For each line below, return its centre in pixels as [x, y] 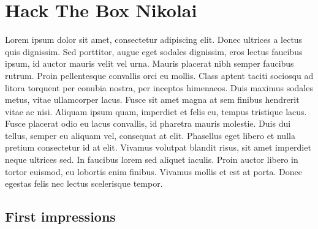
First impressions [60, 216]
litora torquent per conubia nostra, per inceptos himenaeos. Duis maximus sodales [159, 87]
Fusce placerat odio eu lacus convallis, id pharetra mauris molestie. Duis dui [148, 123]
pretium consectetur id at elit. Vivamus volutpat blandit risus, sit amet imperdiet [158, 147]
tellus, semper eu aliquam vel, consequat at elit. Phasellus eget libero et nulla [150, 135]
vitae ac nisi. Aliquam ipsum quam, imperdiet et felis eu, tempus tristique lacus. [156, 111]
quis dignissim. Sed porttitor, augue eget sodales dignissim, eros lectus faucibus [154, 51]
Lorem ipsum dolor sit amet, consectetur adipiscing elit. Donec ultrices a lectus [154, 39]
